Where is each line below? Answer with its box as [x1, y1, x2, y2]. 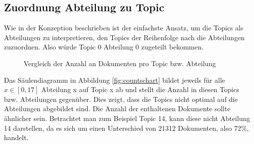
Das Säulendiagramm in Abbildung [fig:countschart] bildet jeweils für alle [4, 74, 225, 85]
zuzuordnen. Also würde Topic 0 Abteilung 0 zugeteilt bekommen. [4, 42, 204, 52]
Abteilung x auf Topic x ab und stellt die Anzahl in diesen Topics [41, 84, 239, 95]
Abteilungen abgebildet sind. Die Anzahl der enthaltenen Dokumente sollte [4, 103, 230, 114]
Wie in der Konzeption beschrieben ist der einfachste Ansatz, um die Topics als [4, 23, 244, 33]
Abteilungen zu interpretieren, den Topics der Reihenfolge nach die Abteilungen [4, 32, 245, 42]
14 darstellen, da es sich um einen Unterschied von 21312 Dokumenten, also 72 [4, 122, 241, 133]
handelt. [4, 132, 29, 143]
